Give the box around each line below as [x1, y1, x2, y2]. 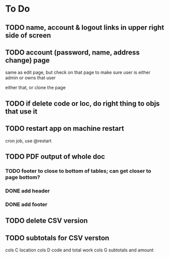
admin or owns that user [5, 75, 56, 81]
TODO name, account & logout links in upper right [5, 23, 164, 32]
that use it [5, 107, 38, 116]
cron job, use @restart [5, 137, 52, 144]
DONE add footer [5, 200, 48, 208]
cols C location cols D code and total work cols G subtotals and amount [5, 247, 154, 253]
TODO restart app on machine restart [5, 124, 125, 133]
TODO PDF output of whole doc [5, 152, 105, 161]
